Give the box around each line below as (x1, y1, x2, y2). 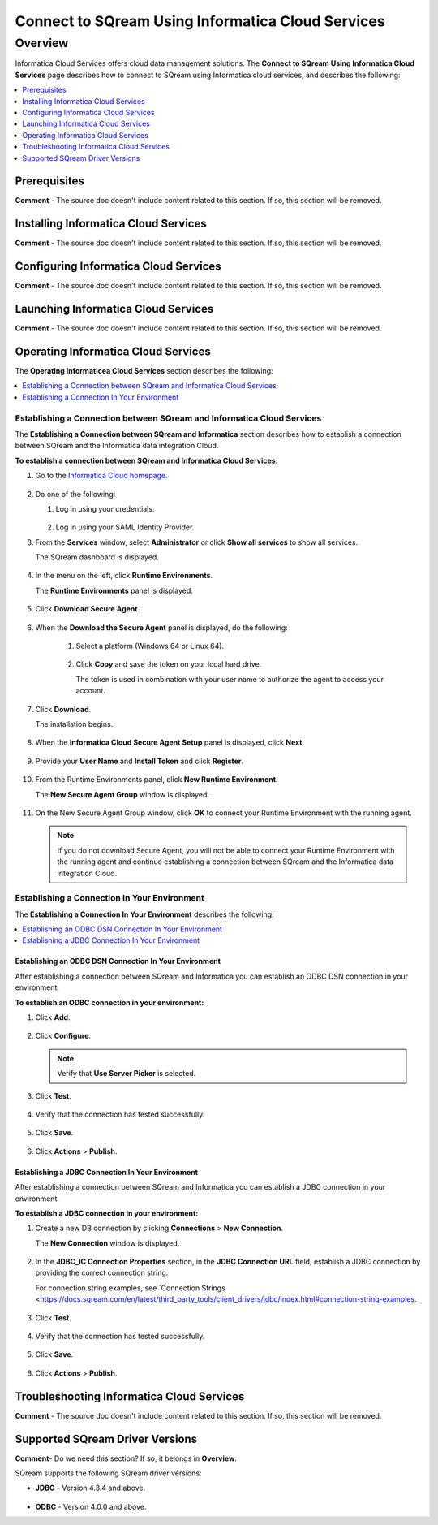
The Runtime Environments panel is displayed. (35, 585, 194, 595)
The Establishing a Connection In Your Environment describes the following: (15, 909, 275, 919)
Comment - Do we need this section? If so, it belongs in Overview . (15, 1454, 238, 1463)
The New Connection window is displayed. (35, 1238, 180, 1248)
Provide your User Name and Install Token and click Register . (35, 756, 243, 766)
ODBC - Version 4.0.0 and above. (35, 1501, 147, 1511)
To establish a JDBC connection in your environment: (15, 1208, 199, 1218)
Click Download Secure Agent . (35, 604, 140, 614)
